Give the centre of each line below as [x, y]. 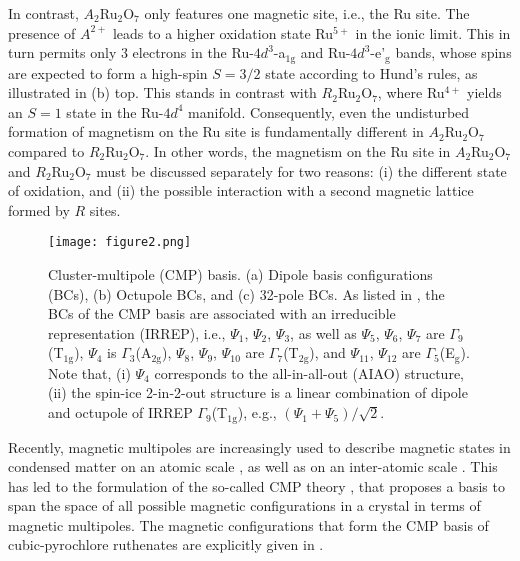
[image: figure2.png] [120, 242]
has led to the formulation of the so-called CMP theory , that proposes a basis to [256, 485]
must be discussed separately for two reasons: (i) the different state [301, 170]
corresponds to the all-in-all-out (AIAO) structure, [309, 372]
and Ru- [325, 52]
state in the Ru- [115, 111]
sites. [105, 209]
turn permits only [62, 52]
